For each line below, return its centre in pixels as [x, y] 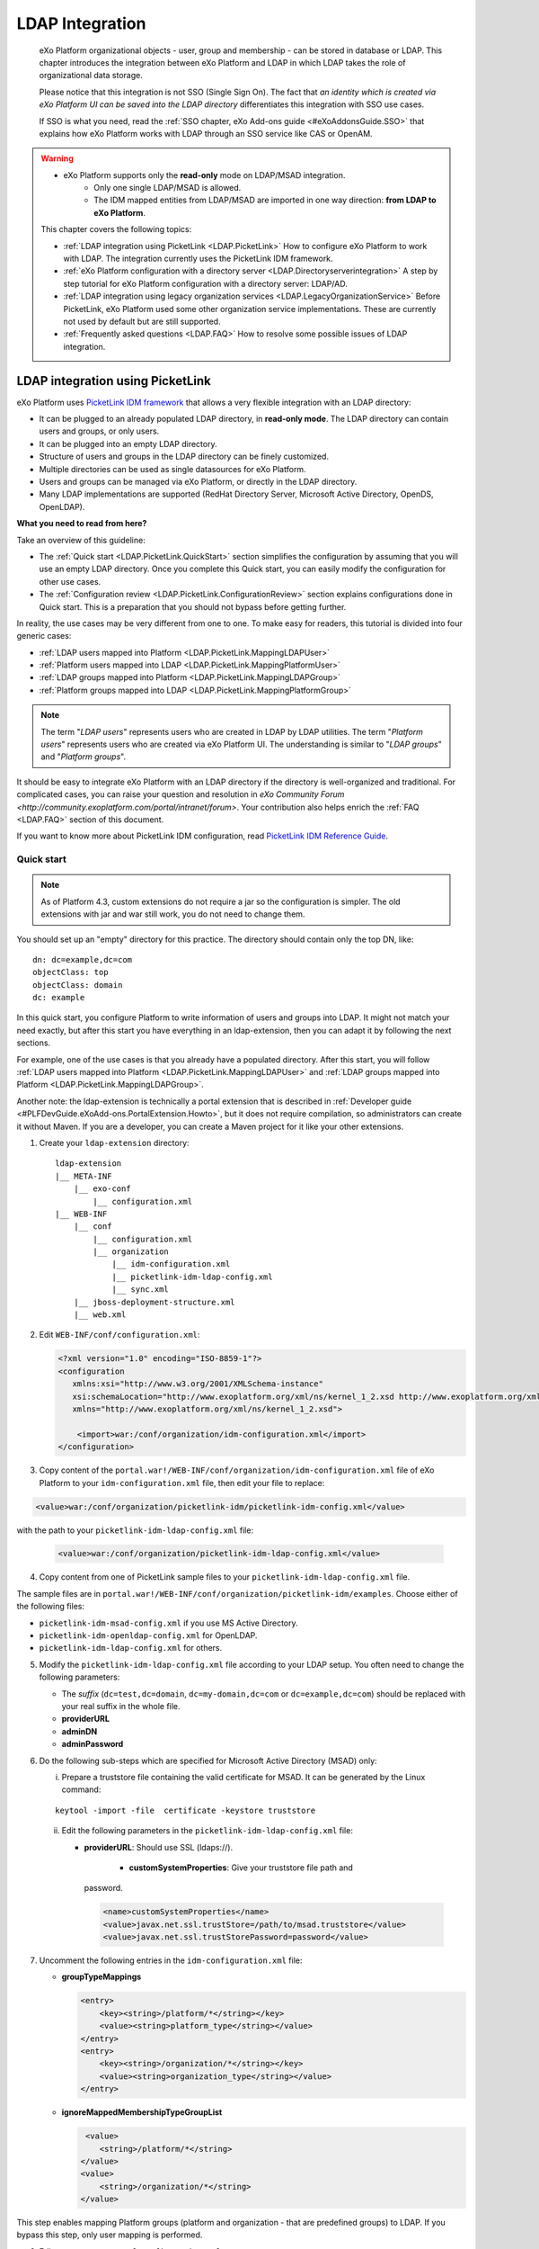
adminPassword [93, 1744]
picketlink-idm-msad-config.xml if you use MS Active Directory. [168, 1623]
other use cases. [70, 581]
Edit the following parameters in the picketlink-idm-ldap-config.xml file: [208, 1831]
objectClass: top [71, 972]
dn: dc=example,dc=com [83, 959]
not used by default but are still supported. [142, 321]
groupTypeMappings [102, 1977]
